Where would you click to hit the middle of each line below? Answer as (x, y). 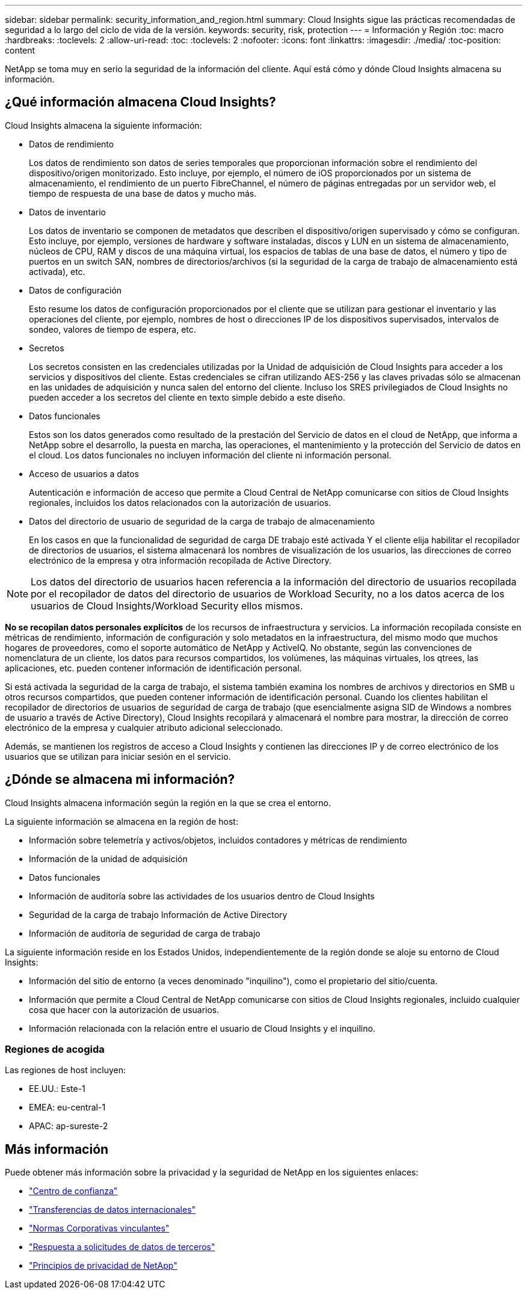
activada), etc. (57, 271)
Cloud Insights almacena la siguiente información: (103, 125)
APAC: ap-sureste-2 (69, 1126)
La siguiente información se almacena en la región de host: (122, 821)
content (20, 50)
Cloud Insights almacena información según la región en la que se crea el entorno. (168, 803)
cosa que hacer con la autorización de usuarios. (124, 1009)
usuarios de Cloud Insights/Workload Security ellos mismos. (167, 605)
